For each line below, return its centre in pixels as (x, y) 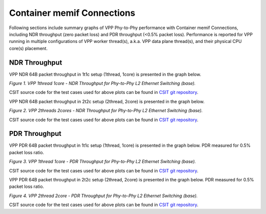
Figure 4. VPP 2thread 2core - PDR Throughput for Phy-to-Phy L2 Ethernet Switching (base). (103, 196)
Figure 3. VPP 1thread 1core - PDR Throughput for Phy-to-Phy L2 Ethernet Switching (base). (103, 162)
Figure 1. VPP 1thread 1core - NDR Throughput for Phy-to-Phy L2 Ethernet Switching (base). (102, 84)
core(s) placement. (28, 48)
